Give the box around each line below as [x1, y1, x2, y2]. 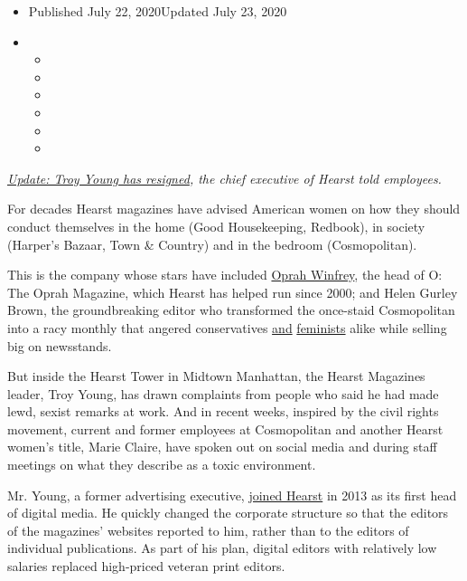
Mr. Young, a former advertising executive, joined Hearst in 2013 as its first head [7, 485, 457, 504]
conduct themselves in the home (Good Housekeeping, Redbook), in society [7, 216, 425, 235]
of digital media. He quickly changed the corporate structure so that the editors [7, 503, 449, 522]
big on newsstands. [7, 336, 112, 355]
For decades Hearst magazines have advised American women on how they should [7, 199, 461, 218]
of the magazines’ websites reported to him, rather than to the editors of [7, 520, 409, 539]
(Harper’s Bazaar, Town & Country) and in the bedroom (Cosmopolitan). [7, 234, 417, 253]
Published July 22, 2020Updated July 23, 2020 [28, 2, 287, 20]
